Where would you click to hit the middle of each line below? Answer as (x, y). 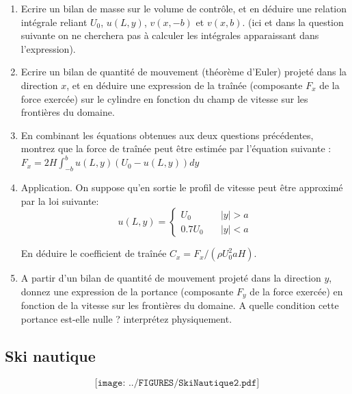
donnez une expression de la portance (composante (127, 292)
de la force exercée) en (296, 292)
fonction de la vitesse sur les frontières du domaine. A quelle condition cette (180, 305)
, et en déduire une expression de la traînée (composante (185, 85)
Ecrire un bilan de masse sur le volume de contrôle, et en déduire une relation (184, 8)
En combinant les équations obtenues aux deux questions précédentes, (167, 135)
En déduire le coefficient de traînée (94, 253)
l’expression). (48, 48)
